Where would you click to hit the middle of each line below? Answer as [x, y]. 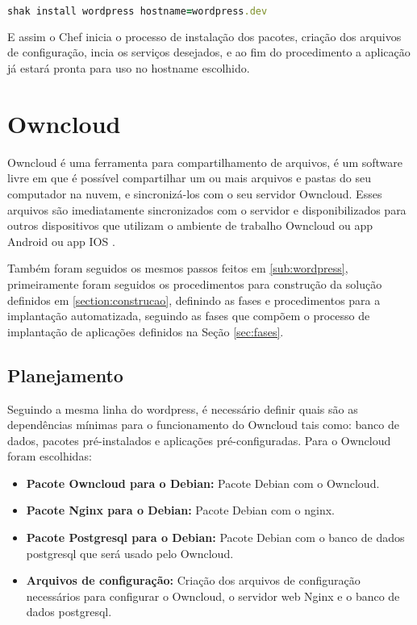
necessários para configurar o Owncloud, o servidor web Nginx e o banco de [213, 596]
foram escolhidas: [50, 456]
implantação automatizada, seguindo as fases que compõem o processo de [189, 316]
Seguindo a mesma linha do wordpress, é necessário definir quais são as [183, 408]
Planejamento [65, 375]
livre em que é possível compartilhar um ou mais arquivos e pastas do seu [189, 178]
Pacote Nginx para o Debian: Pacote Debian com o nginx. [181, 510]
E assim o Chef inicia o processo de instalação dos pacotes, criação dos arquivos [204, 36]
